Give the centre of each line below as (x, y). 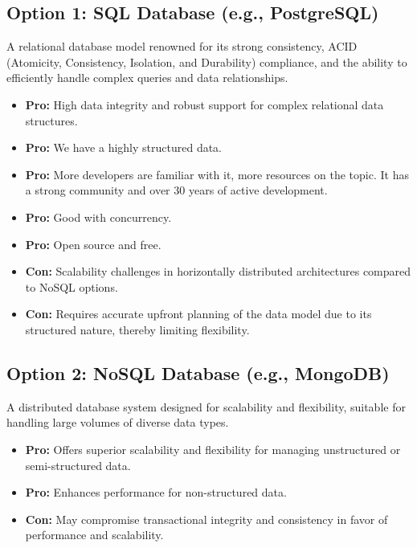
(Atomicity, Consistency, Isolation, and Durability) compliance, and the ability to (207, 61)
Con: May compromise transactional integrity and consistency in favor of (206, 519)
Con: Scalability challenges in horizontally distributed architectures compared (218, 271)
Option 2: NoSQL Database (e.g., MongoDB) (198, 372)
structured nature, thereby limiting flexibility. (137, 329)
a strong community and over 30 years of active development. (176, 190)
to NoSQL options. (72, 286)
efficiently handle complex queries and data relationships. (147, 78)
